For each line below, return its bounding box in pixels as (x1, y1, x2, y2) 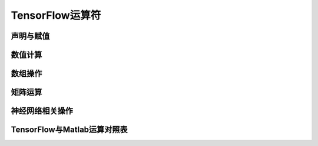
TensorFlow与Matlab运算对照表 (11, 125, 128, 135)
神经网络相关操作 (11, 106, 73, 116)
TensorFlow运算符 (11, 9, 101, 22)
